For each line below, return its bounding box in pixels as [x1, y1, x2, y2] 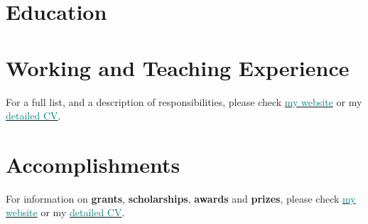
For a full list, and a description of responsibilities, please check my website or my [6, 94, 362, 109]
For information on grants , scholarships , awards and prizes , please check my [6, 191, 356, 206]
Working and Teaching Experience [6, 53, 350, 82]
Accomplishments [6, 149, 180, 178]
